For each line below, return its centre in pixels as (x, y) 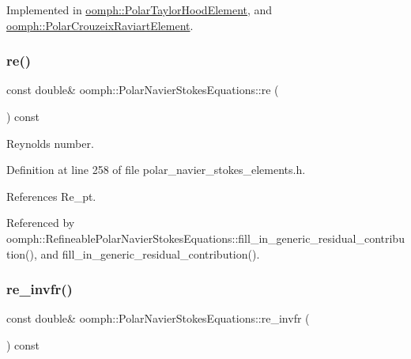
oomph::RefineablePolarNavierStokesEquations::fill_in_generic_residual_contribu (205, 238)
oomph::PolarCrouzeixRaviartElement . (100, 25)
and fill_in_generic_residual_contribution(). (150, 253)
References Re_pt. (51, 196)
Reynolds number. (50, 143)
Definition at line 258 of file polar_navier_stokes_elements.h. (156, 170)
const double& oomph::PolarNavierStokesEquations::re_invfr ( (158, 318)
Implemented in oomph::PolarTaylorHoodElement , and (140, 9)
